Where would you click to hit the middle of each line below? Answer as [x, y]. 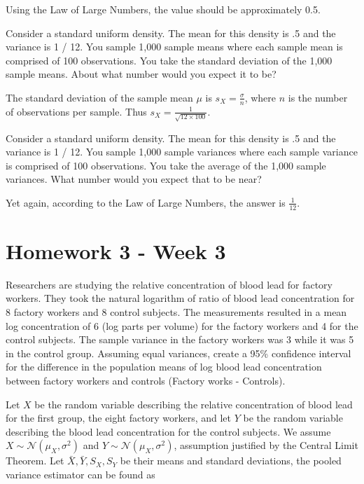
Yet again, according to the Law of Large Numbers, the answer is [146, 202]
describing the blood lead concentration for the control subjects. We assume [168, 431]
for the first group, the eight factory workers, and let [119, 418]
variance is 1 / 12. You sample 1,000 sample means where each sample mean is [174, 47]
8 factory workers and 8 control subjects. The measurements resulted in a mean [176, 312]
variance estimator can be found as [80, 474]
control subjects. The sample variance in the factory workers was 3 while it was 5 [180, 339]
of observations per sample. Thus [76, 111]
